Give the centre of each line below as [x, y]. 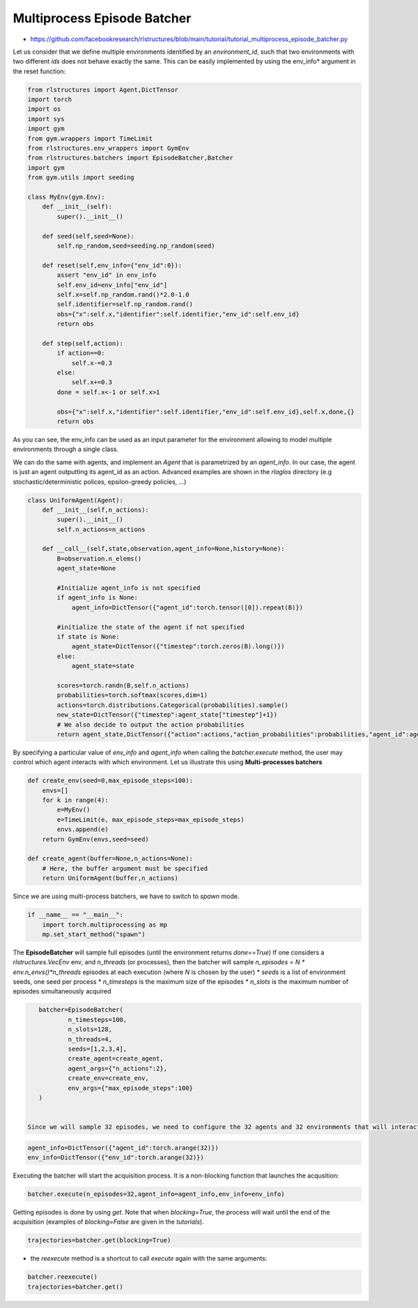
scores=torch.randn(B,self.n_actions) [123, 685]
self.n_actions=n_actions [101, 529]
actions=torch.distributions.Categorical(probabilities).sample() [173, 705]
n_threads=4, [90, 1039]
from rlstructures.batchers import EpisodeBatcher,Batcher [130, 158]
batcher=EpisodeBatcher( [81, 1010]
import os [44, 109]
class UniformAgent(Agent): [75, 500]
